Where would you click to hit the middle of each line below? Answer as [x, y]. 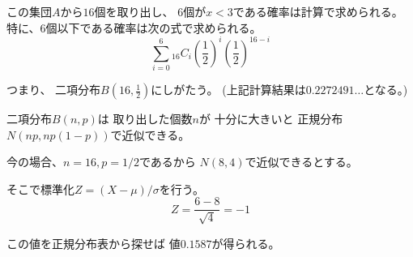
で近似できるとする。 [301, 162]
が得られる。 [246, 243]
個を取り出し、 [134, 11]
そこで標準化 [40, 188]
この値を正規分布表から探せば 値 [94, 243]
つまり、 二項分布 [54, 90]
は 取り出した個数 [145, 119]
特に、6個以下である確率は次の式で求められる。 [134, 27]
